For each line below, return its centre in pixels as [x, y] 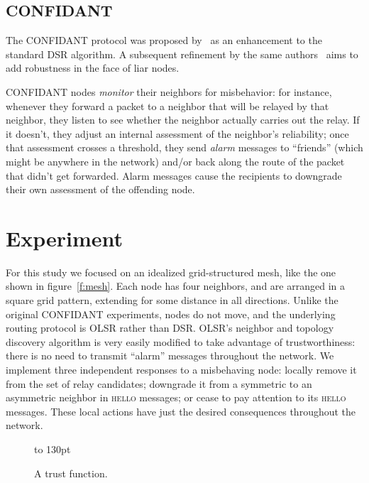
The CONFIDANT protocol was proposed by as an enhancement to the [164, 40]
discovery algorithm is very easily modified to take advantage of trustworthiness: [181, 341]
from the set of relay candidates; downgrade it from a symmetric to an [159, 383]
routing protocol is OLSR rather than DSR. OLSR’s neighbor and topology [170, 328]
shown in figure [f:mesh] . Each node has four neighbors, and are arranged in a [175, 286]
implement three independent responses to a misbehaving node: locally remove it [181, 370]
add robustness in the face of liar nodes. [93, 68]
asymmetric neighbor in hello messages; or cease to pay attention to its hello [176, 397]
